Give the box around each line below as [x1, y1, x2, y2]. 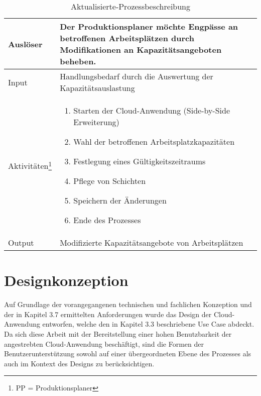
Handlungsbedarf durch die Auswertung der [60, 70, 213, 82]
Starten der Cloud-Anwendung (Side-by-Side [73, 105, 230, 116]
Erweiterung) [73, 116, 119, 128]
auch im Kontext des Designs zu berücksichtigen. [4, 358, 155, 368]
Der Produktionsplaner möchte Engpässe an [60, 21, 238, 32]
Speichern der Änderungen [73, 194, 167, 206]
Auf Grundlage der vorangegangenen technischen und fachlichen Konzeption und [4, 299, 252, 310]
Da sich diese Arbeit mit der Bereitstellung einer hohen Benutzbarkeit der [4, 328, 232, 339]
